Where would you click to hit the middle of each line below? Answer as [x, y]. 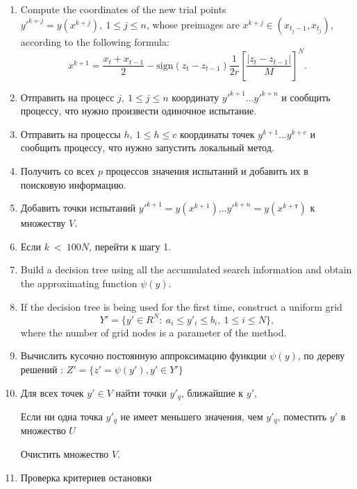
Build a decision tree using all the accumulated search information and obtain [186, 269]
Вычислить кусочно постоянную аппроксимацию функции [143, 355]
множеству [43, 223]
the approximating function [79, 283]
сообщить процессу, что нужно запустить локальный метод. [147, 147]
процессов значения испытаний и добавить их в [207, 171]
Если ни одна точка [61, 416]
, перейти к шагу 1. [130, 246]
